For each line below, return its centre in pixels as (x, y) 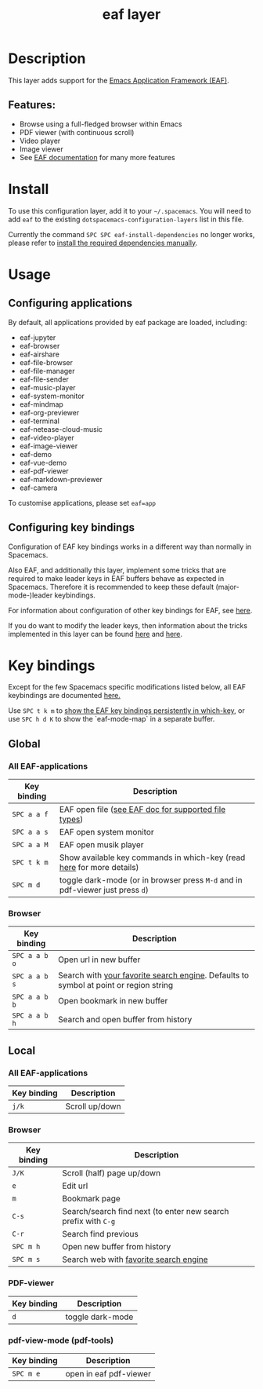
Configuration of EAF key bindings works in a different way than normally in (130, 546)
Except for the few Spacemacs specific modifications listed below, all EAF (127, 687)
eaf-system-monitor (52, 396)
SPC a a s (30, 832)
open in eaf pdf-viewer (108, 1374)
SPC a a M (30, 845)
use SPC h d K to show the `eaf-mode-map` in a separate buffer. (112, 719)
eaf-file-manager (47, 371)
